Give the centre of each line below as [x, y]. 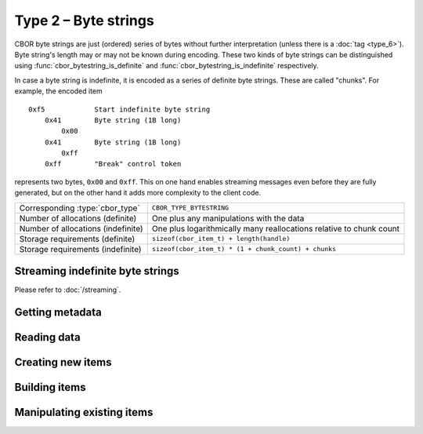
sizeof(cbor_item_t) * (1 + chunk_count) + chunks [244, 249]
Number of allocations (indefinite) [81, 228]
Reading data [48, 337]
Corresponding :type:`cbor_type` [80, 208]
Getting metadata [58, 312]
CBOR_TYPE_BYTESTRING [190, 208]
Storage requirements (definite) [77, 239]
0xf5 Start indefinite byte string [119, 109]
